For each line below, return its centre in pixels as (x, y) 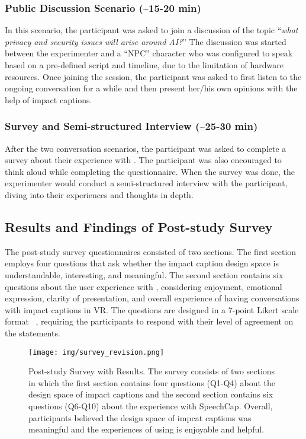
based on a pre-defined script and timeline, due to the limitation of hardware (144, 65)
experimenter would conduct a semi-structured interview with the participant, (146, 183)
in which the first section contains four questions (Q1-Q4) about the (152, 382)
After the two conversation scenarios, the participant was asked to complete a (146, 148)
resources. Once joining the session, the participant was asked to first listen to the (153, 76)
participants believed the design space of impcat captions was (140, 417)
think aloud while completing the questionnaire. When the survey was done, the (150, 171)
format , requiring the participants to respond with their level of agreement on (149, 321)
